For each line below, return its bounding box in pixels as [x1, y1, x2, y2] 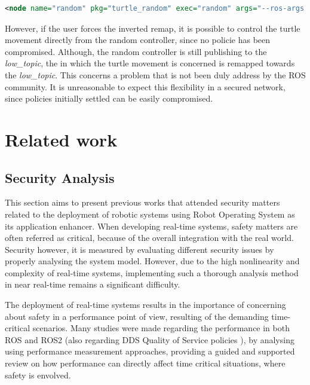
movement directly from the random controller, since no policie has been [5, 33, 271, 46]
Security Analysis [5, 168, 115, 187]
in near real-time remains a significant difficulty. [5, 278, 180, 291]
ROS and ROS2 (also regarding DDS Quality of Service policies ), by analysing [5, 333, 294, 346]
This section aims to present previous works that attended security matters [5, 196, 280, 209]
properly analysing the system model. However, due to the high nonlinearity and [5, 255, 300, 267]
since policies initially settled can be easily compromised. [5, 92, 213, 105]
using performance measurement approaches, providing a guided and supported [5, 345, 295, 357]
